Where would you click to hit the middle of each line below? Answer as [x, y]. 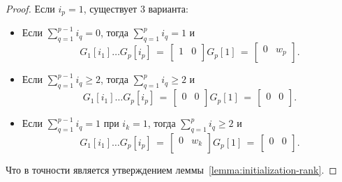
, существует [110, 8]
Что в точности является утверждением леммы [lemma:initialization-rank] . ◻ [171, 169]
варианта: [168, 8]
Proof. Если [30, 8]
